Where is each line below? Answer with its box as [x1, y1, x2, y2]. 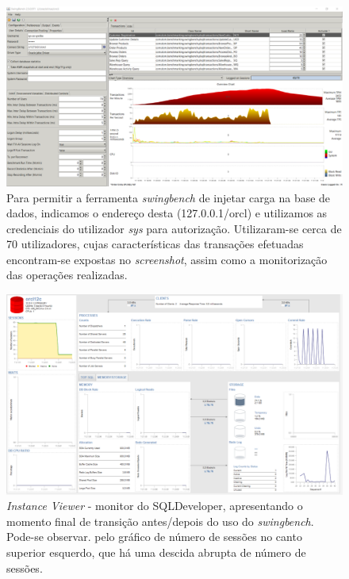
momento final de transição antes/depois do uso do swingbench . [6, 512, 314, 529]
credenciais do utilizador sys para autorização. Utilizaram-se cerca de [6, 220, 342, 236]
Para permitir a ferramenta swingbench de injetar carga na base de [6, 189, 331, 205]
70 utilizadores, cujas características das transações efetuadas [6, 236, 304, 252]
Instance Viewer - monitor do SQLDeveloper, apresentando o [6, 497, 303, 514]
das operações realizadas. [6, 266, 128, 283]
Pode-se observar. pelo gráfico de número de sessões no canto [6, 528, 302, 545]
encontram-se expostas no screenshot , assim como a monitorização [6, 251, 328, 267]
